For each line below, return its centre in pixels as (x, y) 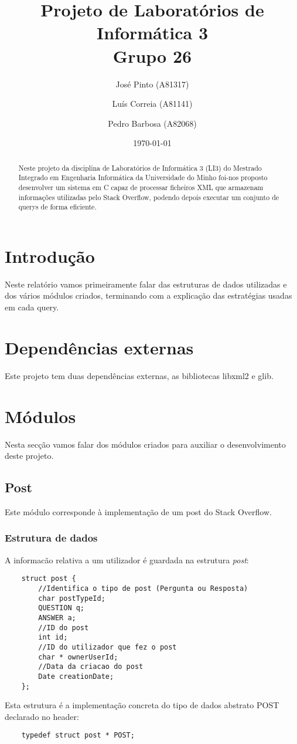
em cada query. (32, 307)
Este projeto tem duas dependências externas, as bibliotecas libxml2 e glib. (139, 375)
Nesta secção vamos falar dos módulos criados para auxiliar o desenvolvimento (145, 444)
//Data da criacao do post (91, 667)
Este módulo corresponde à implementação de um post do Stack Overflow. (138, 511)
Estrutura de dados (51, 538)
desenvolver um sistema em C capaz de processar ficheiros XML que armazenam (141, 187)
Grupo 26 (152, 55)
